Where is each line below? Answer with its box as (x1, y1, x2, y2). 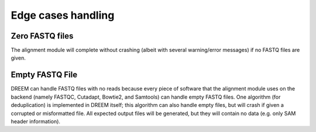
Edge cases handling (11, 9, 115, 22)
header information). (11, 117, 61, 125)
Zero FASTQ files (11, 31, 74, 41)
